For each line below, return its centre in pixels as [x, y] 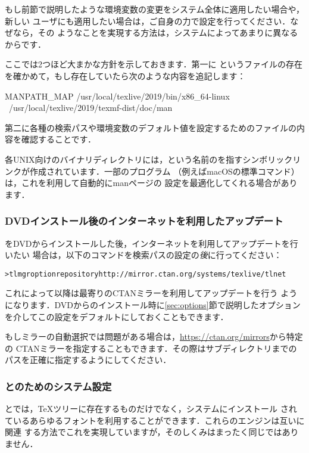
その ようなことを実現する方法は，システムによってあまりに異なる [168, 32]
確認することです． [59, 139]
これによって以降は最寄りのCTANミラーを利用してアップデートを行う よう [151, 293]
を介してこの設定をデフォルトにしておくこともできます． [117, 316]
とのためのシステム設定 [58, 386]
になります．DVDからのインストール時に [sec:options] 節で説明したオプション [153, 304]
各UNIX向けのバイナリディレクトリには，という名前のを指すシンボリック [149, 159]
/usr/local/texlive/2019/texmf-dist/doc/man [90, 108]
